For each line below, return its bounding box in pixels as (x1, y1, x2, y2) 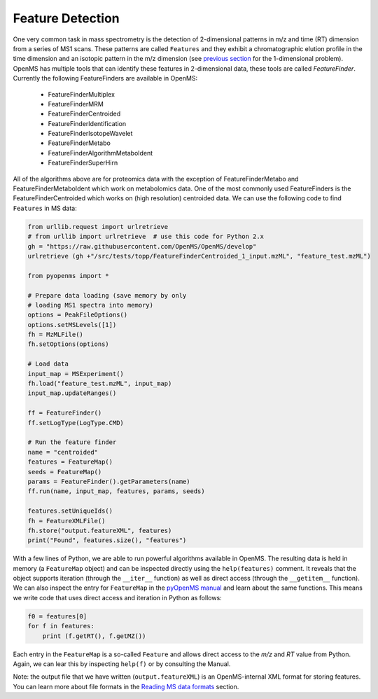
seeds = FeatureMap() (27, 468, 102, 476)
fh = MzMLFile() (27, 331, 84, 339)
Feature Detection (13, 11, 120, 26)
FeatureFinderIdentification (48, 119, 127, 127)
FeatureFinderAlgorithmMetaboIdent (48, 148, 153, 157)
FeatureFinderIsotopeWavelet (48, 130, 133, 138)
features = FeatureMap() (27, 458, 113, 466)
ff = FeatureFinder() (27, 409, 102, 417)
